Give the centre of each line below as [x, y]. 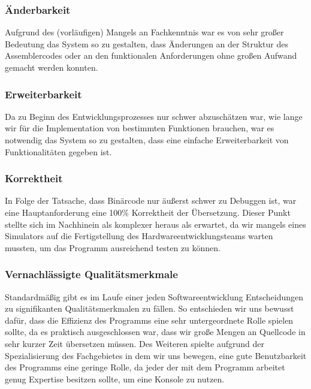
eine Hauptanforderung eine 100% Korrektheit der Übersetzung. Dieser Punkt [148, 212]
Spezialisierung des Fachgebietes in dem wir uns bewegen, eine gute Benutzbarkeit [156, 355]
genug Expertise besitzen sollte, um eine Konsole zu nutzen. [115, 379]
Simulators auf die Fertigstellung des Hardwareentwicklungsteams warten [139, 236]
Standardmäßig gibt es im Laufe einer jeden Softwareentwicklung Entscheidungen [154, 296]
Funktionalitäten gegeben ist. [58, 151]
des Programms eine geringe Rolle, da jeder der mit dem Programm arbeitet [145, 367]
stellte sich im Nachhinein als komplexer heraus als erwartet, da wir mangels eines [155, 224]
